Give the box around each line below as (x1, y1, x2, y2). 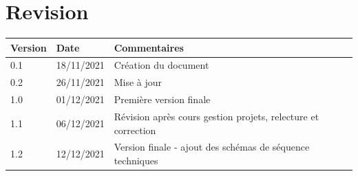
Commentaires (114, 40, 184, 54)
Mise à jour (114, 75, 162, 89)
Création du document (114, 58, 209, 72)
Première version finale (114, 92, 211, 107)
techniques (114, 153, 158, 168)
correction (114, 122, 156, 137)
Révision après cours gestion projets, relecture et (114, 109, 319, 123)
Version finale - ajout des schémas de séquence (114, 140, 310, 154)
